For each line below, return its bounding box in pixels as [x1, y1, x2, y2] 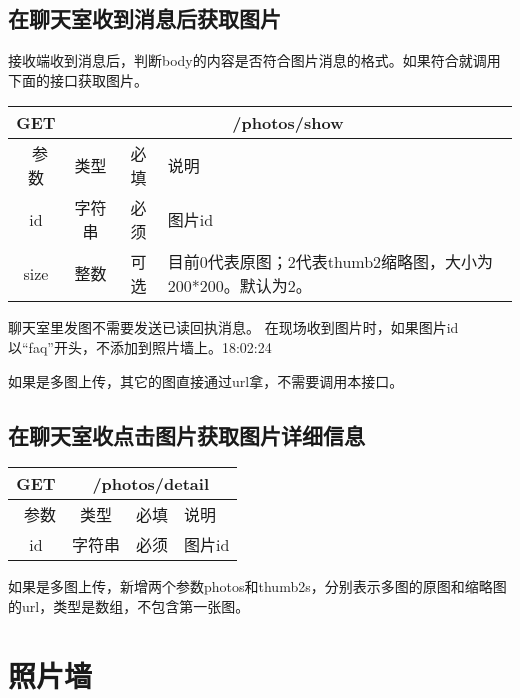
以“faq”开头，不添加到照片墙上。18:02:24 [8, 336, 272, 357]
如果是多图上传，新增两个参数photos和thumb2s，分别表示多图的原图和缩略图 [8, 576, 507, 597]
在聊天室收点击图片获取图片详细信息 [8, 419, 365, 450]
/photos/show [232, 111, 344, 135]
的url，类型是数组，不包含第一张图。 [8, 595, 250, 616]
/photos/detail [92, 472, 210, 496]
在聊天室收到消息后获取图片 [8, 3, 281, 34]
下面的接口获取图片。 [8, 69, 148, 90]
